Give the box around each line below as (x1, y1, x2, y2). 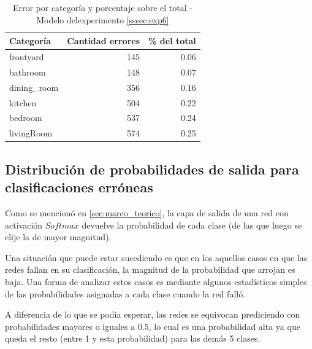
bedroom (9, 111, 42, 124)
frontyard (9, 50, 44, 63)
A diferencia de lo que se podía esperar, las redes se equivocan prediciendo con (5, 308, 300, 321)
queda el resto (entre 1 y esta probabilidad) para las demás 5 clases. (5, 332, 261, 345)
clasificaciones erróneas (5, 178, 153, 197)
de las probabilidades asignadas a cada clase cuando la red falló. (5, 287, 246, 300)
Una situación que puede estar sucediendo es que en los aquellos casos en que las (5, 251, 308, 264)
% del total (148, 34, 196, 47)
